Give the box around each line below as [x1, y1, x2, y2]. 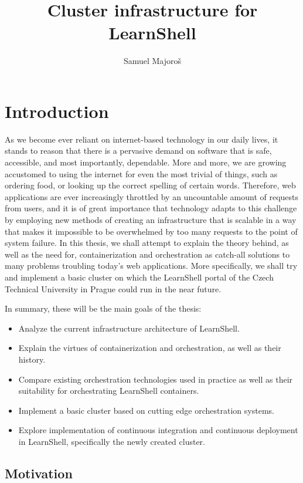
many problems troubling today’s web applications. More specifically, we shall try [5, 259, 298, 272]
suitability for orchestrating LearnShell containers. [18, 384, 199, 397]
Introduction [5, 99, 109, 123]
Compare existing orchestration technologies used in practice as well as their [18, 373, 293, 385]
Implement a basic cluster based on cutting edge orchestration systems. [18, 404, 274, 416]
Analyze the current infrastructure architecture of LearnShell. [18, 322, 240, 334]
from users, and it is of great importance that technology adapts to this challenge [5, 202, 297, 214]
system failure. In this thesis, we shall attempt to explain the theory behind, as [5, 237, 289, 249]
